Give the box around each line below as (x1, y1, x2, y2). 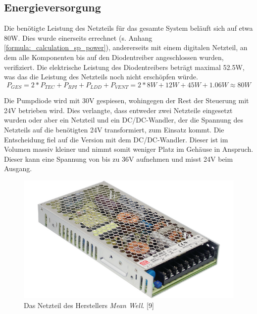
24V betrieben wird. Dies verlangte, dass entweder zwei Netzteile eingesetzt (4, 105, 233, 115)
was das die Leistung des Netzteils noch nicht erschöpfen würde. (4, 71, 198, 82)
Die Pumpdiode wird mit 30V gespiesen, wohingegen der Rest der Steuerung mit (4, 95, 249, 106)
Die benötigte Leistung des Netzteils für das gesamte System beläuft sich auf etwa (4, 23, 253, 33)
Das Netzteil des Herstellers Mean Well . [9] (24, 300, 154, 310)
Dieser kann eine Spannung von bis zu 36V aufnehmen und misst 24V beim (4, 153, 233, 164)
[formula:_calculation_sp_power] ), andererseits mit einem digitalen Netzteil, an (4, 42, 248, 53)
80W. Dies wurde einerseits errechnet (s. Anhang (4, 32, 153, 43)
